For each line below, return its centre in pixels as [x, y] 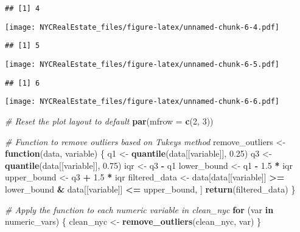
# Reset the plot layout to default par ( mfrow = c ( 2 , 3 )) [109, 121]
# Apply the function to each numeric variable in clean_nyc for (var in [139, 209]
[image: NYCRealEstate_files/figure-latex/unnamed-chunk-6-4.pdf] [142, 27]
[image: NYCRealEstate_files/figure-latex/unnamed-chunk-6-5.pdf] [142, 64]
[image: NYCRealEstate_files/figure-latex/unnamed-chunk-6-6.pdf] [142, 102]
